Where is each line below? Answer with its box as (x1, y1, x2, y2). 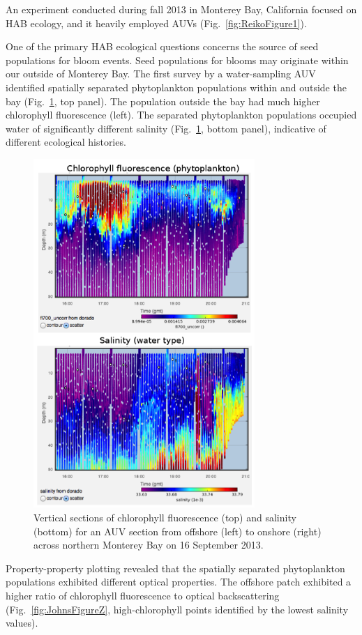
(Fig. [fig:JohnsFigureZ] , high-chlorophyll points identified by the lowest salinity (6, 602, 349, 616)
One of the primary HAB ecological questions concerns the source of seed (6, 39, 319, 54)
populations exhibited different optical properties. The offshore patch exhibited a (6, 574, 352, 589)
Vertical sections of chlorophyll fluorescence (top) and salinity (33, 510, 296, 524)
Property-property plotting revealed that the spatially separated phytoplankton (6, 560, 345, 575)
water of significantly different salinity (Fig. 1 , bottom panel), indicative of (6, 121, 326, 135)
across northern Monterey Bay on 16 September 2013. (33, 537, 264, 552)
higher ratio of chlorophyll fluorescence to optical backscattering (6, 588, 280, 602)
